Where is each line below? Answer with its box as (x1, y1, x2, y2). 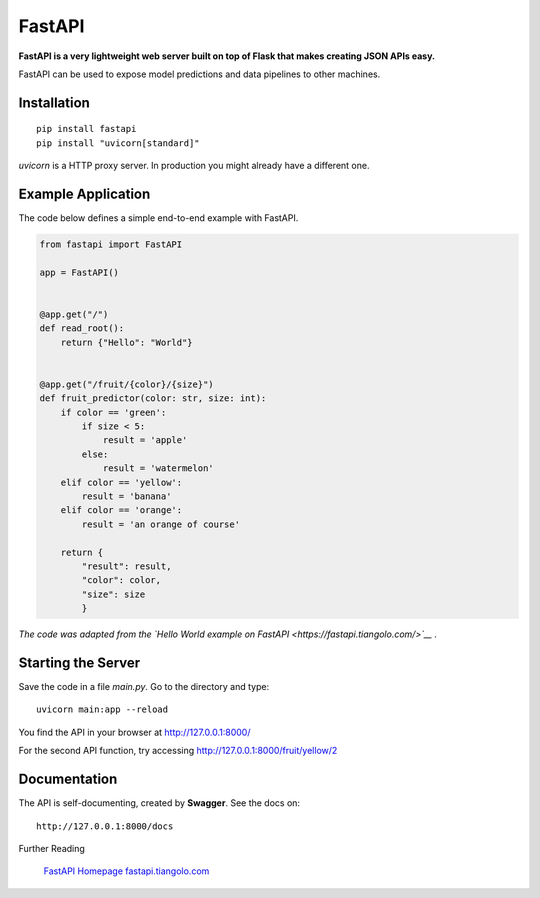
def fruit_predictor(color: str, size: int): (39, 393, 267, 404)
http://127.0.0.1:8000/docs (36, 820, 174, 832)
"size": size (81, 588, 146, 600)
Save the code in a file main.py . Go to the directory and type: (18, 681, 270, 693)
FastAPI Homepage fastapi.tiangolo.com (43, 865, 210, 877)
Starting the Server (18, 654, 141, 671)
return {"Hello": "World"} (60, 336, 194, 348)
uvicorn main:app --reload (36, 704, 169, 715)
